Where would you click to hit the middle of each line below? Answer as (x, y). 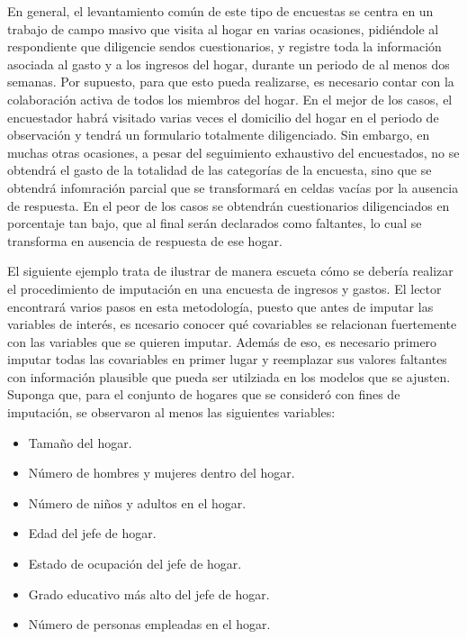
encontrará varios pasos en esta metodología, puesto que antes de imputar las (220, 306)
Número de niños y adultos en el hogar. (137, 502)
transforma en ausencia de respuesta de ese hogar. (145, 240)
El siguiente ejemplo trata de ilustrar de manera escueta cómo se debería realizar (230, 271)
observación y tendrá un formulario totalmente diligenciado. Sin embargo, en (219, 135)
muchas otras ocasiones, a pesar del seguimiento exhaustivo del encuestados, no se (233, 152)
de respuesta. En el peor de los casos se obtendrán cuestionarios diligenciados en (229, 205)
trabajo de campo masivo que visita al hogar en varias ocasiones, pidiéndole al (223, 28)
